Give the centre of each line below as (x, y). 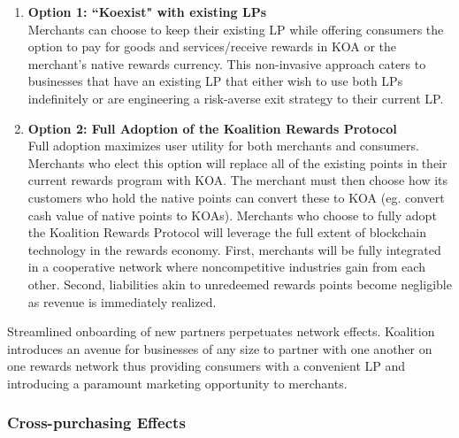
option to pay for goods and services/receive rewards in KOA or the (212, 46)
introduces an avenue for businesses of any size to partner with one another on (220, 348)
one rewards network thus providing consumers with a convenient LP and (207, 366)
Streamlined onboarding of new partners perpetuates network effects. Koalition (221, 331)
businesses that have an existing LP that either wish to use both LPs (215, 81)
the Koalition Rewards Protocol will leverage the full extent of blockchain (227, 232)
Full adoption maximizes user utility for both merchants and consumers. (223, 146)
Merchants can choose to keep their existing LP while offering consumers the (236, 29)
